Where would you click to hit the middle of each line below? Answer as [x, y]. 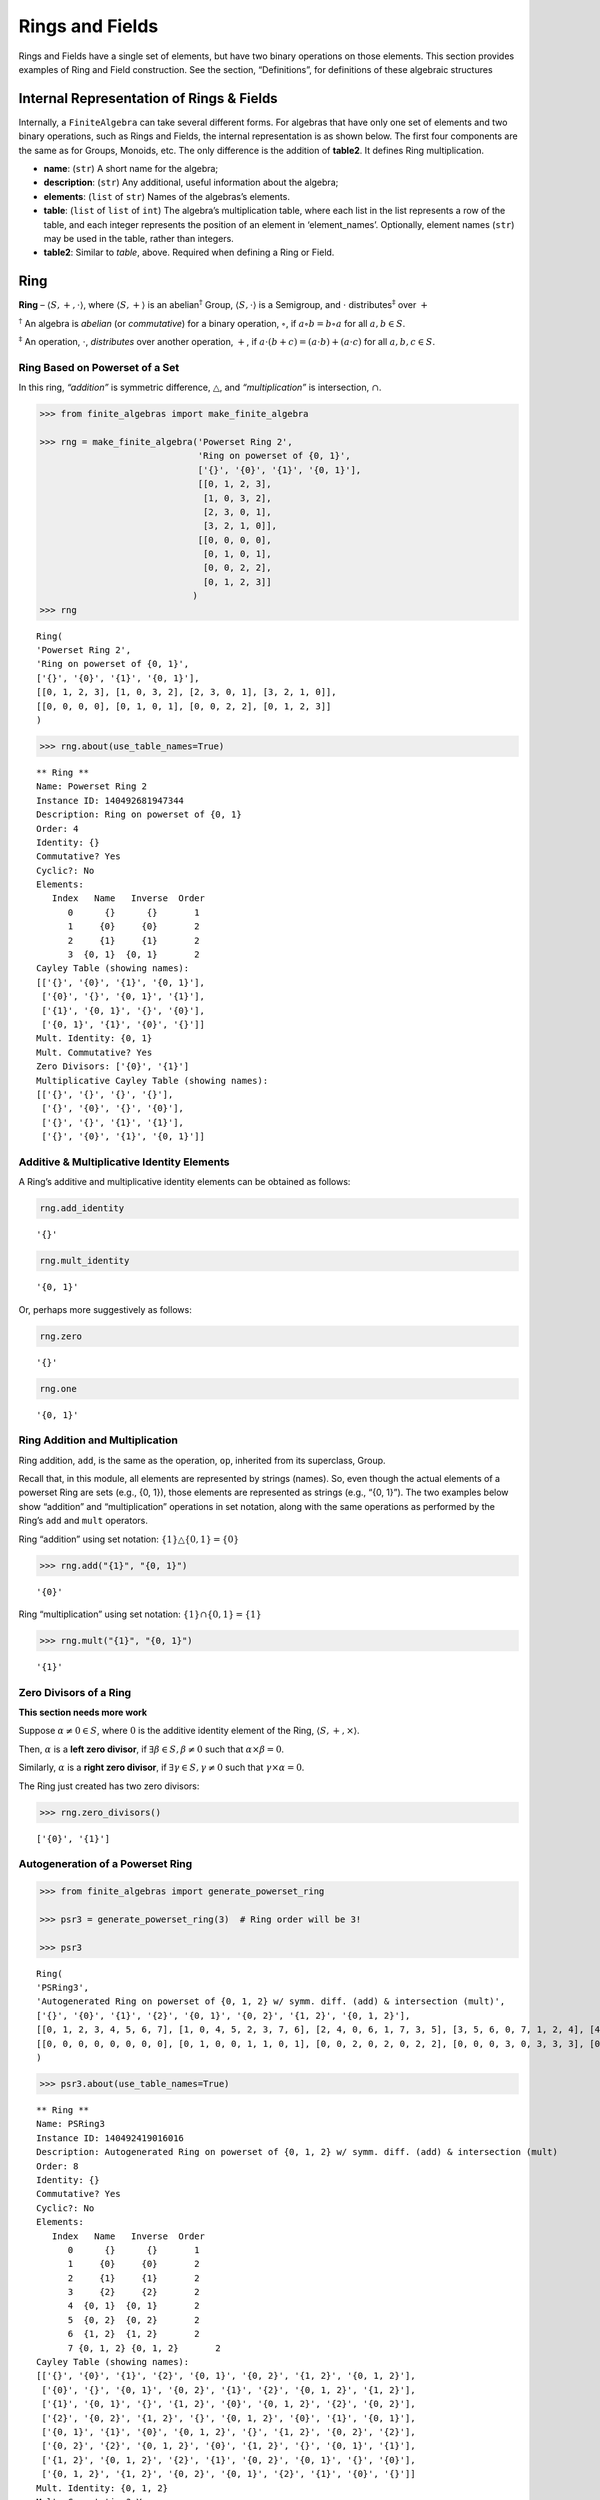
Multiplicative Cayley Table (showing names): [152, 1080]
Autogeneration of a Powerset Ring [105, 1864]
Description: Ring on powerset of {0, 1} [139, 814]
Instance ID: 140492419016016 [110, 2138]
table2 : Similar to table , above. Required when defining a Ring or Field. [189, 252]
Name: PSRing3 [70, 2124]
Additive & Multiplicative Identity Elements [124, 1162]
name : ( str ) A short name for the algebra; [131, 169]
